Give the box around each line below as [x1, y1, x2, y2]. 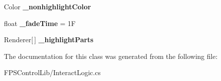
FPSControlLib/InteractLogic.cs [4, 67, 101, 78]
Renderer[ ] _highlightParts [4, 34, 94, 45]
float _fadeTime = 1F [4, 18, 76, 28]
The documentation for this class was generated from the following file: [4, 51, 218, 61]
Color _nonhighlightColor [4, 1, 91, 11]
